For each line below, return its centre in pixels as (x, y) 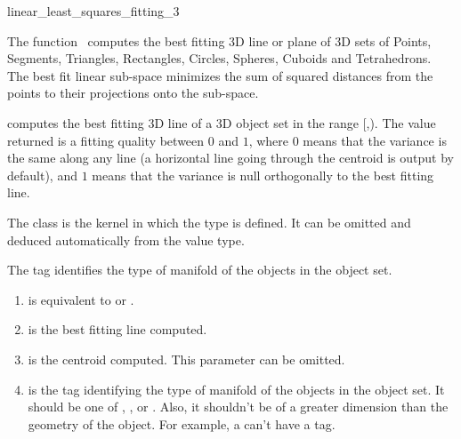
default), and (42, 175)
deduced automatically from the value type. (126, 239)
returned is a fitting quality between (106, 140)
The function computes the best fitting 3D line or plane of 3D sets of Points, (219, 40)
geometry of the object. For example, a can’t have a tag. (182, 423)
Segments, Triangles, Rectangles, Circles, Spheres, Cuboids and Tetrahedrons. (219, 58)
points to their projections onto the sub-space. (133, 93)
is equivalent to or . (81, 299)
